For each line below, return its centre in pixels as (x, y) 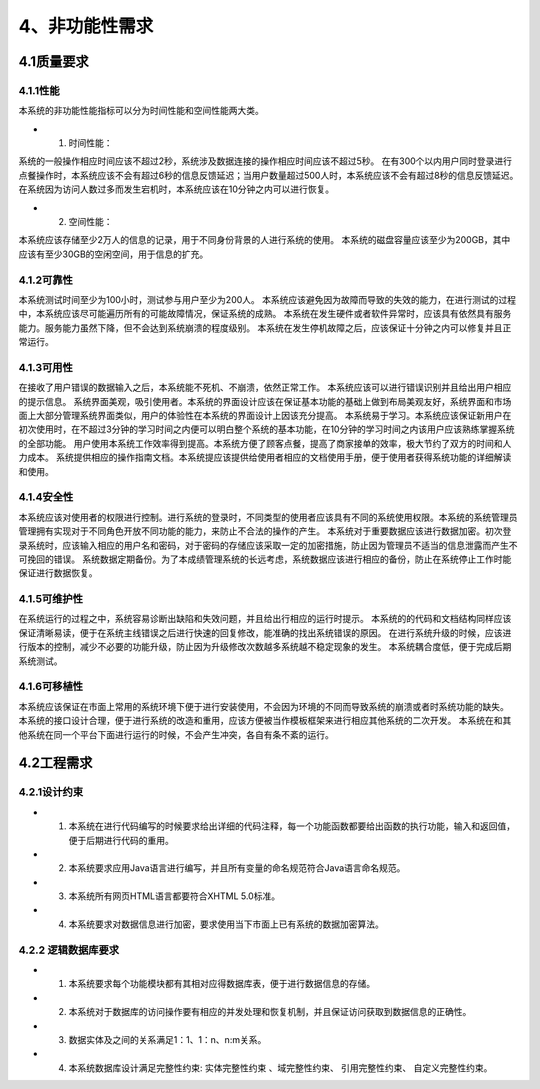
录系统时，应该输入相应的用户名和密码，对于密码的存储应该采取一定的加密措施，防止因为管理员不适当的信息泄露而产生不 (268, 545)
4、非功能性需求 (86, 26)
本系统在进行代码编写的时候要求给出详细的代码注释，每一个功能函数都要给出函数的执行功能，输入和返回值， (291, 826)
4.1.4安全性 (46, 497)
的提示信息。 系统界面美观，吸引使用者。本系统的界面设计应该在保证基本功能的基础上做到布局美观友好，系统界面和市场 (265, 401)
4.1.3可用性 (46, 367)
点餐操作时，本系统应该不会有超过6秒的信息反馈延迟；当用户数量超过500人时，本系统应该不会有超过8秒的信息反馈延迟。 (268, 175)
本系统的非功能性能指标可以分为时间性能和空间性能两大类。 (141, 111)
